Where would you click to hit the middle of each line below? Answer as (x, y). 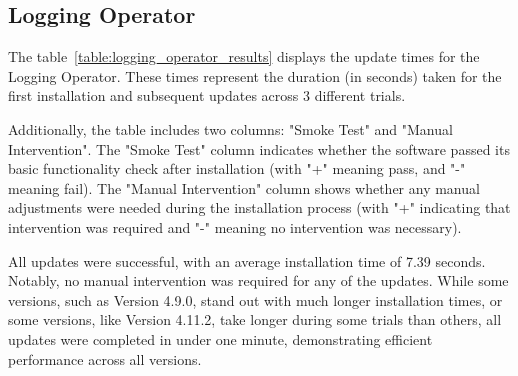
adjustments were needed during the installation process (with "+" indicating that (259, 207)
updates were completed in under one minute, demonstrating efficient (220, 338)
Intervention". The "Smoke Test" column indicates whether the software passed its (259, 148)
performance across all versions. (105, 358)
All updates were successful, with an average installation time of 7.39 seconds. (247, 260)
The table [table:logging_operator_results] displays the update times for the (244, 56)
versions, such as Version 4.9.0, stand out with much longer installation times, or (255, 299)
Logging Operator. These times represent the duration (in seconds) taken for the (255, 75)
